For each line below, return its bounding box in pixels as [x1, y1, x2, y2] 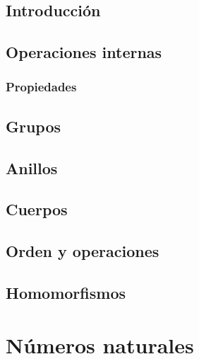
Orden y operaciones [6, 240, 159, 262]
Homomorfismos [6, 281, 126, 303]
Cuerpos [6, 198, 68, 220]
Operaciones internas [6, 41, 162, 63]
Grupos [6, 115, 61, 137]
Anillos [6, 156, 58, 178]
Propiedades [6, 78, 77, 96]
